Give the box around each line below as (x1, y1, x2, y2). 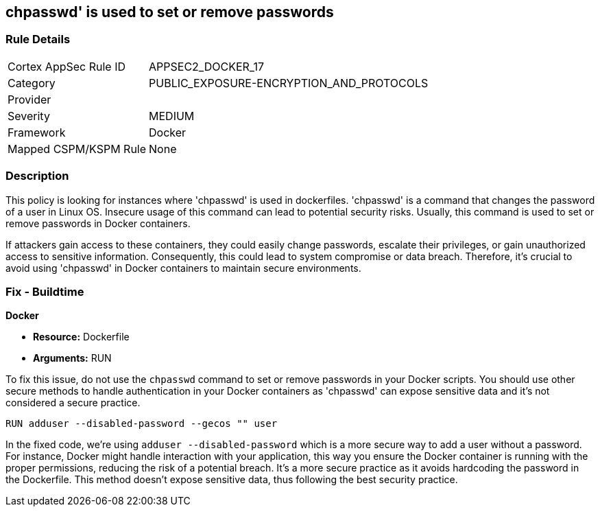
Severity (8, 108, 50, 123)
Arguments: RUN (33, 352, 112, 364)
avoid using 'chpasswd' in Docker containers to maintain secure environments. (5, 261, 361, 274)
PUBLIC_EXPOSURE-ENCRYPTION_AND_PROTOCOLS (149, 75, 429, 90)
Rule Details (5, 32, 71, 47)
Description (5, 169, 69, 183)
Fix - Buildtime (5, 284, 84, 299)
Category (8, 75, 56, 90)
